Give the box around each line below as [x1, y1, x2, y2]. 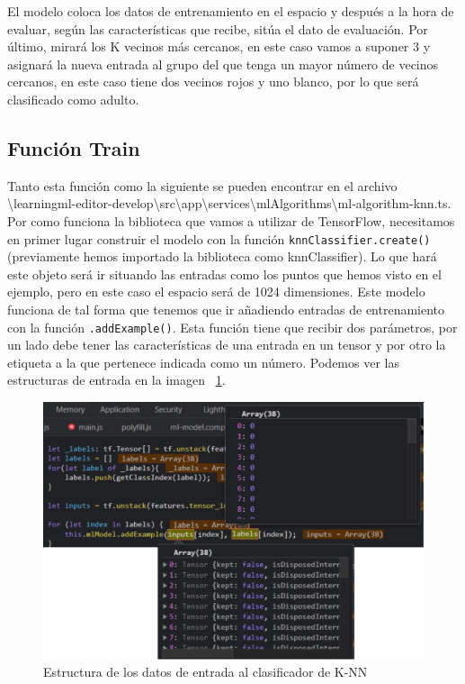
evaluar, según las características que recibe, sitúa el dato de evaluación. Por [7, 19, 428, 38]
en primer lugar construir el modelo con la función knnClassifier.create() [7, 229, 431, 248]
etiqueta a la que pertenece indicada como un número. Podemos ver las [7, 352, 399, 371]
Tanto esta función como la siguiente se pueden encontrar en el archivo [7, 176, 398, 195]
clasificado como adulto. [7, 89, 139, 108]
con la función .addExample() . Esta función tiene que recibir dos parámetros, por [7, 317, 458, 336]
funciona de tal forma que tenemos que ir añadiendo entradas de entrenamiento [7, 299, 445, 318]
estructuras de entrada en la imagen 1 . [7, 370, 226, 389]
